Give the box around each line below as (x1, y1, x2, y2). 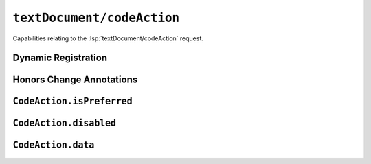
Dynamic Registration (12, 52, 108, 64)
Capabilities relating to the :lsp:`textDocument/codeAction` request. (12, 34, 204, 43)
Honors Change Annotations (12, 74, 138, 86)
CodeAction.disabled (12, 117, 117, 129)
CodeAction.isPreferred (12, 96, 133, 107)
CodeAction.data (12, 139, 95, 151)
